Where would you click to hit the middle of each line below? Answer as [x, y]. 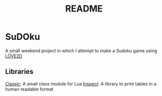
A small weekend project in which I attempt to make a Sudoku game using [81, 50]
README [84, 9]
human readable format [29, 89]
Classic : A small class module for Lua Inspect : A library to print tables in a [81, 83]
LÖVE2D [14, 56]
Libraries [19, 72]
